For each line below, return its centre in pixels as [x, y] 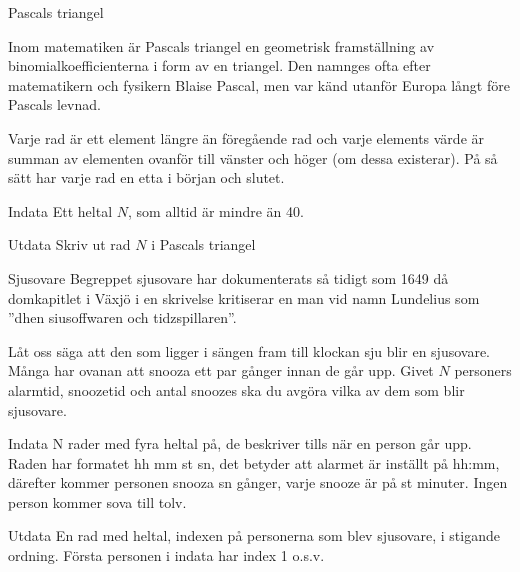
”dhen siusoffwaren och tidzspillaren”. [122, 317]
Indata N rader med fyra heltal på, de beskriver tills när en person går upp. [240, 443]
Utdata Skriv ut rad [69, 244]
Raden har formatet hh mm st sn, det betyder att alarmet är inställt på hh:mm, [254, 462]
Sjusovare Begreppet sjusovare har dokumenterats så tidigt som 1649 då [228, 277]
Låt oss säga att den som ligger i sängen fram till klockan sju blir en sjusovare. [249, 350]
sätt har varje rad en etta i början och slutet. [146, 177]
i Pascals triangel [203, 244]
